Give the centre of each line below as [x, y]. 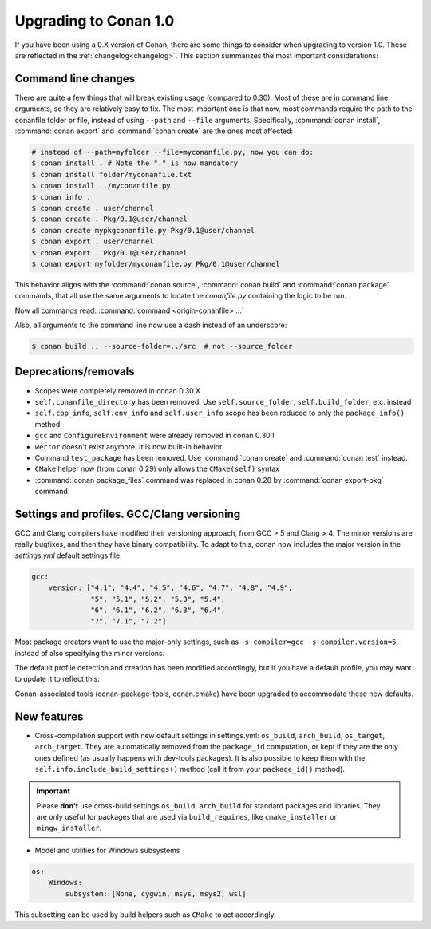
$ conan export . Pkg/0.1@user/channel [109, 253]
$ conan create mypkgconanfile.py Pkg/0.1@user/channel [143, 230]
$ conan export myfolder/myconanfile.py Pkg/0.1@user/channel [156, 264]
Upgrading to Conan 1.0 [95, 21]
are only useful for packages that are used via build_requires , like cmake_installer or [187, 817]
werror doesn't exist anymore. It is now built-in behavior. [129, 446]
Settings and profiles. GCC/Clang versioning [128, 514]
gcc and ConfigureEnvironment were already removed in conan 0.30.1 [154, 436]
